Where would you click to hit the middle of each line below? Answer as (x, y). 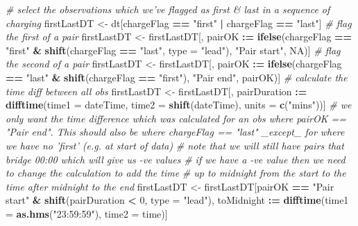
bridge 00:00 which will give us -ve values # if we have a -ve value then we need (176, 159)
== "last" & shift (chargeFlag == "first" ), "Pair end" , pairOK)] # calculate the (177, 77)
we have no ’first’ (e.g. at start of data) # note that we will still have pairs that (175, 145)
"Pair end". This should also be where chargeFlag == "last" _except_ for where (175, 132)
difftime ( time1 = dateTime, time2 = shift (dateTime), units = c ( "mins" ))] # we (179, 105)
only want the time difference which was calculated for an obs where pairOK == (176, 118)
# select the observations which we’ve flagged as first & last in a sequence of (168, 9)
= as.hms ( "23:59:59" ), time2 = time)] (87, 213)
